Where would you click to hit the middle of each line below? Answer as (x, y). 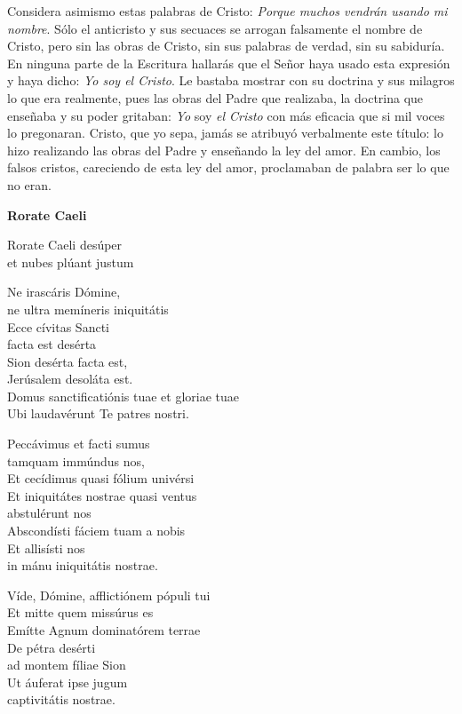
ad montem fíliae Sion (67, 665)
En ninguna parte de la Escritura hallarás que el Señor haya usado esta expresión (229, 63)
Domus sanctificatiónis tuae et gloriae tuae (123, 396)
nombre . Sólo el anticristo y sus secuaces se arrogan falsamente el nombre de (215, 28)
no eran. (29, 184)
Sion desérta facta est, (68, 361)
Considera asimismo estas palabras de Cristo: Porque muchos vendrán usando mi (227, 11)
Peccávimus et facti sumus (79, 444)
